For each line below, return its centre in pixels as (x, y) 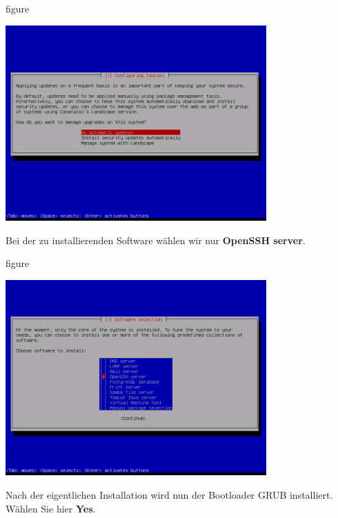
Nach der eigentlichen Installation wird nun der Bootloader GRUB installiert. (169, 494)
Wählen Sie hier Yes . (51, 508)
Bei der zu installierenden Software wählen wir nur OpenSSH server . (156, 240)
